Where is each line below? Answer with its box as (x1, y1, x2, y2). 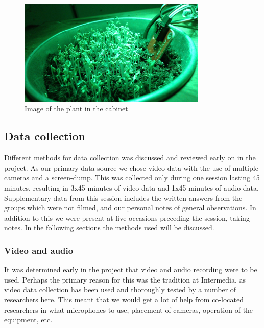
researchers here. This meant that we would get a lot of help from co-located (4, 294, 244, 304)
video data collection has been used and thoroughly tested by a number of (4, 284, 236, 295)
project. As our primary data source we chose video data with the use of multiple (4, 162, 258, 173)
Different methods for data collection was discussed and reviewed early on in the (4, 152, 256, 163)
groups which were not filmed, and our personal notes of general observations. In (4, 202, 256, 213)
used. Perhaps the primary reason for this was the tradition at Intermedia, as (4, 274, 246, 285)
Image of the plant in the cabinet (25, 103, 128, 114)
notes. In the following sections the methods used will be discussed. (4, 222, 214, 233)
